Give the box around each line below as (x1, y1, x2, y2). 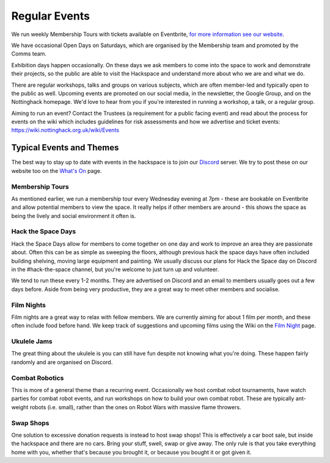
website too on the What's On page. (11, 167, 102, 174)
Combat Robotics (11, 373, 64, 382)
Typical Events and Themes (11, 142, 119, 153)
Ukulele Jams (11, 337, 53, 346)
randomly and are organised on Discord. (11, 358, 113, 366)
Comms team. (11, 50, 47, 57)
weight (11, 403, 29, 410)
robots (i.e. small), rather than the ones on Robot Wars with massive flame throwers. (29, 403, 241, 410)
